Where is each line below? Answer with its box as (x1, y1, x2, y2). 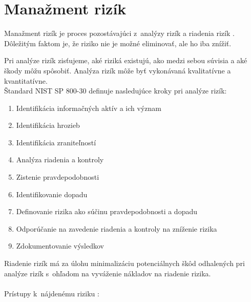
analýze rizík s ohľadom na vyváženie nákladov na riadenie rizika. (4, 268, 211, 278)
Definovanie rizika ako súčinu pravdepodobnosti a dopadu (16, 206, 198, 217)
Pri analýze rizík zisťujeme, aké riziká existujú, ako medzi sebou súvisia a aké (4, 55, 247, 66)
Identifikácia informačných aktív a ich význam (16, 102, 161, 113)
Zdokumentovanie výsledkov (16, 240, 104, 251)
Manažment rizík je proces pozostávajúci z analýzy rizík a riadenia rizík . (4, 28, 235, 39)
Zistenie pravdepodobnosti (16, 172, 99, 182)
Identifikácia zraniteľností (16, 137, 96, 147)
